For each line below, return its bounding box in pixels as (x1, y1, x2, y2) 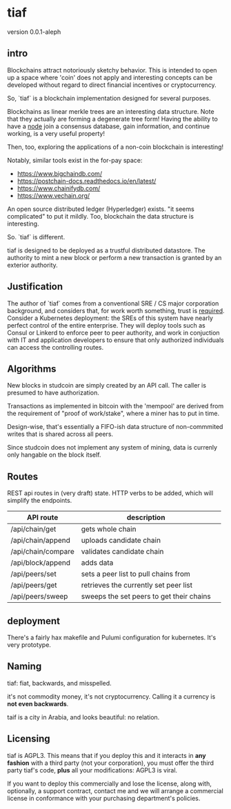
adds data (81, 558, 114, 568)
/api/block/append (10, 558, 71, 568)
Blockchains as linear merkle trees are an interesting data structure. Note (7, 107, 215, 115)
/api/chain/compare (10, 547, 74, 557)
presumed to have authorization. (7, 388, 100, 397)
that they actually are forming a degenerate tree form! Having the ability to (7, 114, 219, 123)
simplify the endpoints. (7, 497, 72, 505)
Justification (7, 281, 63, 292)
